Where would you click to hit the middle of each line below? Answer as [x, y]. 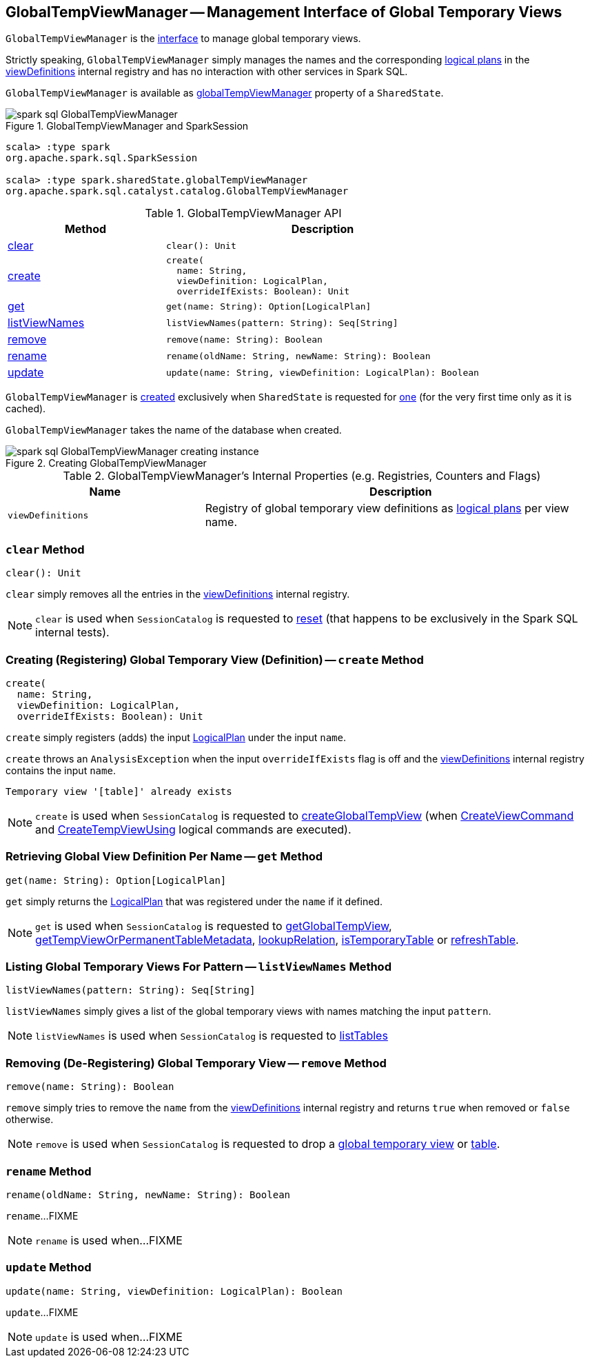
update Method [49, 1268]
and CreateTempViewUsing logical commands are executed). [193, 829]
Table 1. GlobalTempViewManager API [243, 213]
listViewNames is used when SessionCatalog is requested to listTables [212, 1036]
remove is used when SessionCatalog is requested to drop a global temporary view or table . [268, 1144]
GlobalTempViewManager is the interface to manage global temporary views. [183, 39]
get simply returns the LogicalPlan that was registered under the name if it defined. [194, 901]
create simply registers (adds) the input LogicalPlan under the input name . [176, 737]
